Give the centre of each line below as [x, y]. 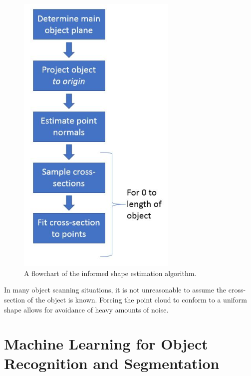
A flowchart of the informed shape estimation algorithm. [110, 273]
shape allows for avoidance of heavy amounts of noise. [86, 309]
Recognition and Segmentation [112, 363]
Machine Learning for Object [106, 344]
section [15, 299]
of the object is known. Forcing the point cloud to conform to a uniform [137, 299]
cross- [237, 290]
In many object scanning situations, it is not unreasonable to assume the [115, 290]
